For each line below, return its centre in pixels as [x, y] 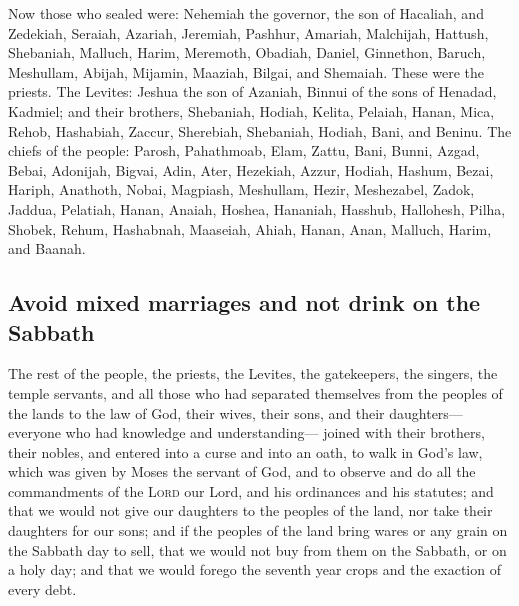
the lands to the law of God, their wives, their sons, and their [196, 412]
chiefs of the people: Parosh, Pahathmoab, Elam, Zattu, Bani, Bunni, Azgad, [244, 150]
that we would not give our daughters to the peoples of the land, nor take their [250, 510]
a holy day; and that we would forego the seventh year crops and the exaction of [254, 569]
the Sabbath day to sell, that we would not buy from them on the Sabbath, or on [257, 549]
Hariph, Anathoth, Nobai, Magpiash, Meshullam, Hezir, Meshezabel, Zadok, [241, 189]
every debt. [42, 588]
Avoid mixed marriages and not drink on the [244, 302]
